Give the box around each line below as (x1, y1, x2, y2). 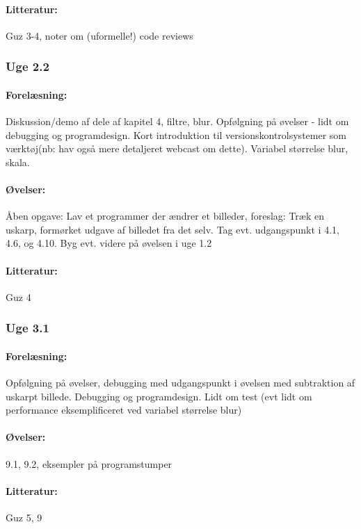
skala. (6, 154, 30, 169)
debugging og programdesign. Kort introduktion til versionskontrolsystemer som (6, 127, 346, 142)
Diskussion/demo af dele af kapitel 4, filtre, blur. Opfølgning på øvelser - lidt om (6, 114, 349, 129)
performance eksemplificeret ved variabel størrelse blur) (6, 402, 242, 417)
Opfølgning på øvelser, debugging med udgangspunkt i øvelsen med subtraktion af (6, 375, 355, 390)
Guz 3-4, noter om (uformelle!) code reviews (6, 28, 193, 42)
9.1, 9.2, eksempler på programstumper (6, 456, 173, 471)
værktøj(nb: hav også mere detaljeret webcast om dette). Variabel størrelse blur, (6, 141, 348, 156)
